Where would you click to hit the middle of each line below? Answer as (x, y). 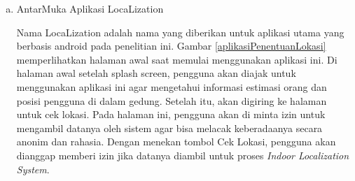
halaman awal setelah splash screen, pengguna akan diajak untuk (156, 73)
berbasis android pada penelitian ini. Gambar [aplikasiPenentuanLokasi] (171, 46)
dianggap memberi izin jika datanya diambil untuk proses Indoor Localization (183, 155)
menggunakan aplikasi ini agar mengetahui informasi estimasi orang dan (172, 86)
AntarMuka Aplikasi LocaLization (90, 8)
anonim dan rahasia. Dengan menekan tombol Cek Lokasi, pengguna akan (176, 142)
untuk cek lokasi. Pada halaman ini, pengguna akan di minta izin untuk (171, 114)
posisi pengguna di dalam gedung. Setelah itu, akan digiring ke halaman (172, 100)
